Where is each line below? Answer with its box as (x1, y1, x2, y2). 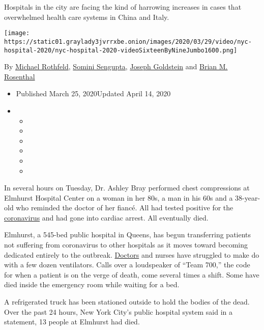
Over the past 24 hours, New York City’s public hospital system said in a (4, 306, 233, 317)
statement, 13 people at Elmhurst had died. (4, 316, 140, 327)
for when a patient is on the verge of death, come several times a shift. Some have (4, 269, 259, 280)
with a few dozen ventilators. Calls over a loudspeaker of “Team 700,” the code (4, 259, 250, 270)
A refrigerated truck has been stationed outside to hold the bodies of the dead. (4, 296, 250, 307)
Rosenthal (4, 71, 35, 81)
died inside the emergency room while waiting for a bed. (4, 279, 180, 290)
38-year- (235, 192, 260, 203)
